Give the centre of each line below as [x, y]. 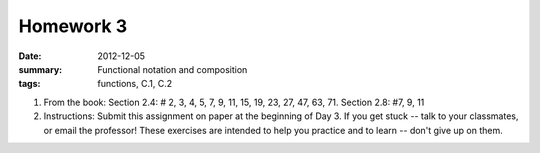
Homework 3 [73, 26]
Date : [30, 56]
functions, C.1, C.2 [135, 84]
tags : [29, 84]
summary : [40, 69]
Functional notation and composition [172, 69]
